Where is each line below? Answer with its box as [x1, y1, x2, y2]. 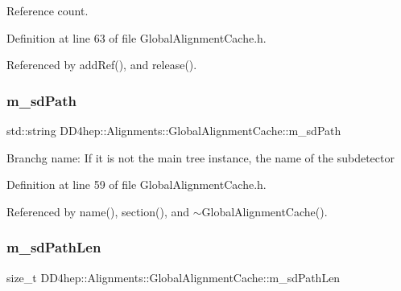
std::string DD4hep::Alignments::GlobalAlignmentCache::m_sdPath [6, 122, 341, 138]
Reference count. [6, 2, 89, 18]
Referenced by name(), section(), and [6, 203, 190, 219]
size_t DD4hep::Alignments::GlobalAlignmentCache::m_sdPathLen [6, 268, 341, 285]
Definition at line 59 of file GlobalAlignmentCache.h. [6, 176, 267, 193]
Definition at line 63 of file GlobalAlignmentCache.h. [6, 29, 267, 46]
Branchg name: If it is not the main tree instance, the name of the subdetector [6, 149, 395, 166]
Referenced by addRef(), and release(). [6, 56, 197, 73]
